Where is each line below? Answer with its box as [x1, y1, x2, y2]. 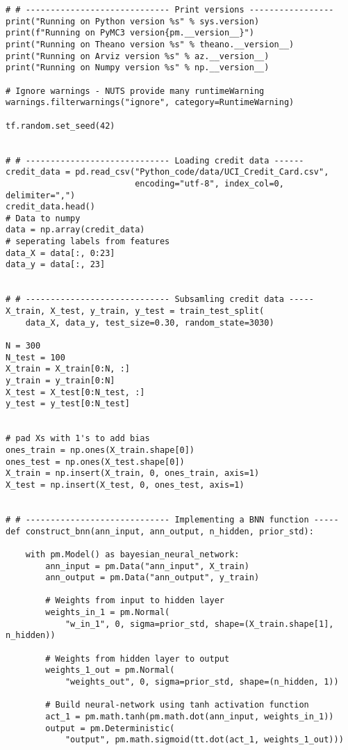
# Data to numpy [6, 213, 81, 223]
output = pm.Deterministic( [45, 723, 175, 733]
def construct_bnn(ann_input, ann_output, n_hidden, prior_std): [6, 526, 314, 536]
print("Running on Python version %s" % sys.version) [6, 16, 260, 26]
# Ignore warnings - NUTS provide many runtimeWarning [6, 86, 265, 96]
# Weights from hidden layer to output [45, 653, 230, 664]
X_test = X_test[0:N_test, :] [6, 387, 145, 397]
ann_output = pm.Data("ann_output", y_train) [45, 573, 260, 583]
